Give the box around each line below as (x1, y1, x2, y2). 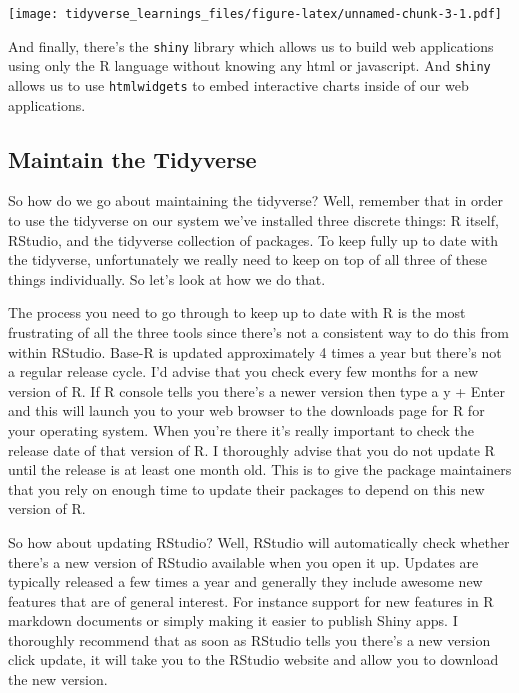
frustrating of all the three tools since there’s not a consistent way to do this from (8, 321, 509, 342)
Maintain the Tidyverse (8, 143, 257, 174)
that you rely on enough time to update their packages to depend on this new (8, 478, 485, 499)
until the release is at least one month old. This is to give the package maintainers (8, 459, 512, 480)
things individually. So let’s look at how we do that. (8, 268, 326, 289)
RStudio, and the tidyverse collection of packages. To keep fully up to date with (8, 229, 499, 250)
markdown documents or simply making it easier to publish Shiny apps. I (8, 610, 458, 631)
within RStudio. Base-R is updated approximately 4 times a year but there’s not (8, 341, 502, 362)
